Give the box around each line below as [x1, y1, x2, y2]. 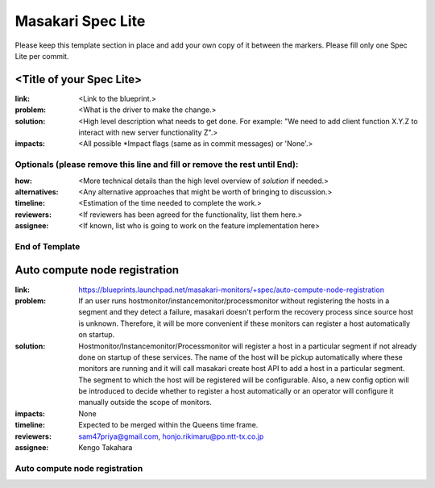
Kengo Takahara [78, 443, 133, 453]
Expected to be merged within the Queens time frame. [78, 420, 259, 430]
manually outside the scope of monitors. [78, 398, 213, 407]
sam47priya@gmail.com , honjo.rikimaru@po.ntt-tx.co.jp [78, 432, 264, 441]
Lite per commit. [14, 51, 69, 60]
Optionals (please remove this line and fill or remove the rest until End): [14, 159, 299, 170]
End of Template [14, 240, 81, 252]
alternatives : [14, 186, 60, 197]
